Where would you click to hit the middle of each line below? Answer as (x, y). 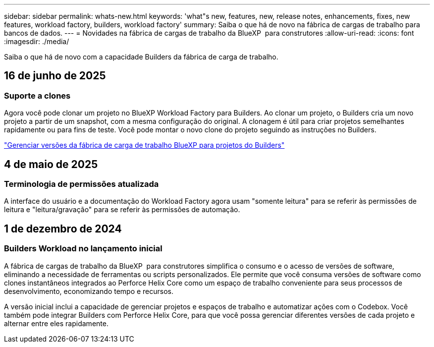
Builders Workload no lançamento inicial (83, 249)
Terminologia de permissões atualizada (81, 184)
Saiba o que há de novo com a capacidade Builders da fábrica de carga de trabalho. (141, 57)
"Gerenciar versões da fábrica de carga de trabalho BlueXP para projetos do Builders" (144, 145)
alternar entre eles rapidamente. (56, 323)
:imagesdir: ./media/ (37, 41)
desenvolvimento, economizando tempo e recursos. (89, 291)
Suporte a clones (37, 95)
